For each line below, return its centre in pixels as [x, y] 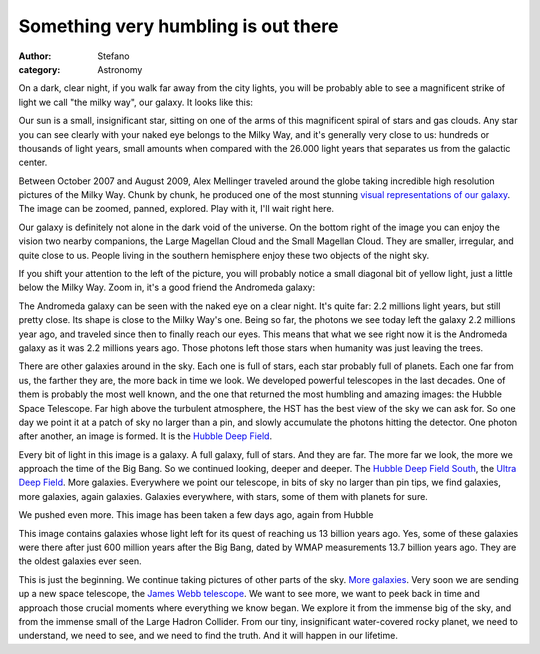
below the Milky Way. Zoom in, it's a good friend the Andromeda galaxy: [166, 287]
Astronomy [120, 69]
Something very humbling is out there [178, 26]
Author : [35, 56]
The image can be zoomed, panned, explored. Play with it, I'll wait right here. [176, 209]
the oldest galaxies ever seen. [80, 561]
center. [33, 162]
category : [39, 69]
